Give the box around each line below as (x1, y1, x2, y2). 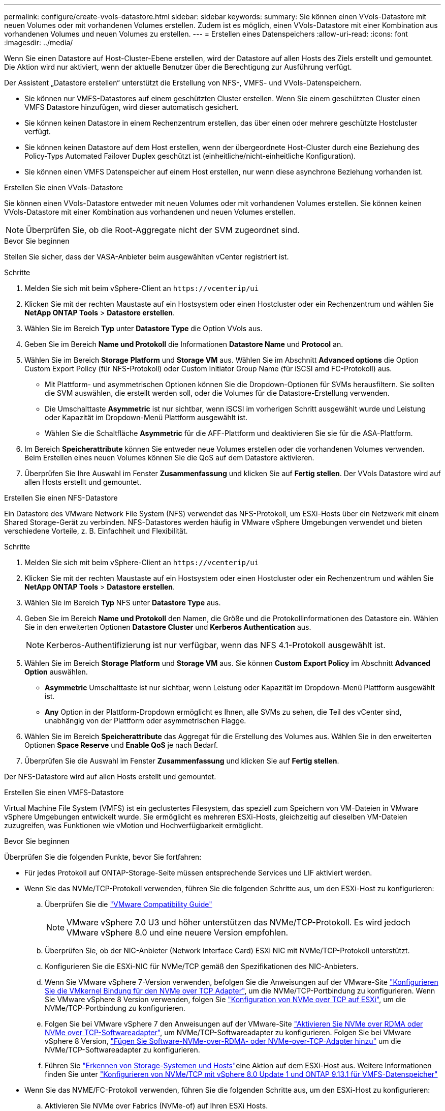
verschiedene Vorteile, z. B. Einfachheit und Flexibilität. (4, 527, 188, 535)
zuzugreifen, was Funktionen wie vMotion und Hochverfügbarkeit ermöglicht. (4, 821, 263, 830)
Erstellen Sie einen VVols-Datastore (4, 183, 123, 192)
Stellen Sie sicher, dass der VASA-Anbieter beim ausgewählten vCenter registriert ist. (4, 252, 289, 261)
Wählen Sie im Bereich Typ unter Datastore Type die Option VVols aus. (24, 324, 263, 333)
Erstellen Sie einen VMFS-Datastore (4, 788, 124, 797)
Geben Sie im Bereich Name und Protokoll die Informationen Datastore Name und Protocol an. (24, 340, 343, 348)
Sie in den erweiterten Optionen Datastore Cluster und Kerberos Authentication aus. (24, 623, 311, 631)
